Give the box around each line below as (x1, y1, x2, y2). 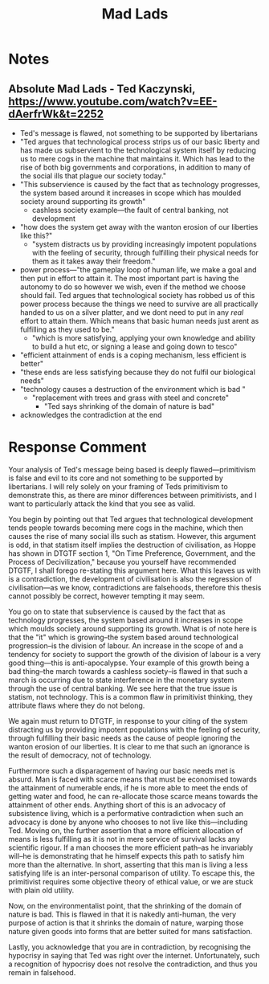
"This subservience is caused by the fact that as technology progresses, (19, 180, 261, 189)
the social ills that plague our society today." (19, 171, 167, 181)
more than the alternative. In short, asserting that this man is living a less (8, 859, 249, 869)
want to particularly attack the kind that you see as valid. (8, 499, 195, 508)
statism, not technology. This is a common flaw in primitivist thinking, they (8, 692, 253, 701)
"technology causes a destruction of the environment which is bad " (19, 385, 247, 394)
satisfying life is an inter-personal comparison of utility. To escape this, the (8, 868, 255, 878)
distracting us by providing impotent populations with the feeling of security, (8, 725, 261, 734)
